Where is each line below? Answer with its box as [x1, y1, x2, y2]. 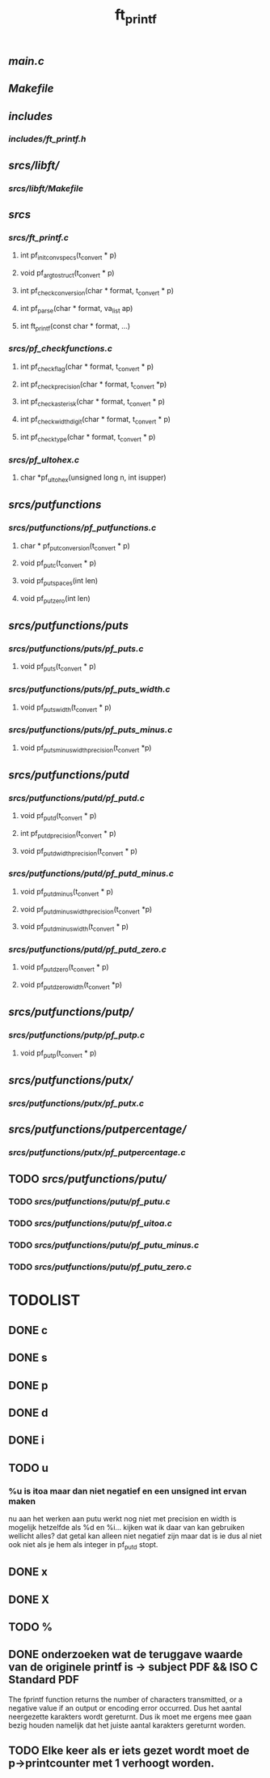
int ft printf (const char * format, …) [19, 321, 131, 333]
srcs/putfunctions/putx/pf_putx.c [8, 1098, 144, 1109]
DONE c [8, 1323, 49, 1337]
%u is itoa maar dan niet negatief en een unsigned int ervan [8, 1485, 247, 1496]
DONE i [8, 1434, 44, 1448]
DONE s [8, 1351, 48, 1365]
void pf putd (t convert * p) [19, 811, 97, 822]
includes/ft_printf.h [8, 134, 86, 145]
